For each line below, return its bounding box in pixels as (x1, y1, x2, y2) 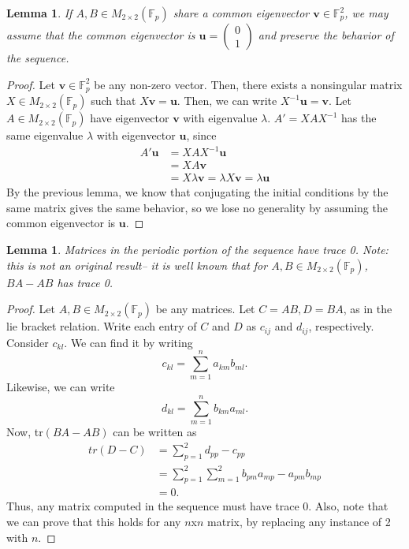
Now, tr (6, 424, 43, 440)
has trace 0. (57, 274, 113, 290)
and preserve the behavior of (258, 27, 394, 43)
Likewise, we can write (6, 379, 115, 395)
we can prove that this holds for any (6, 513, 181, 529)
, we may (344, 5, 389, 21)
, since (186, 127, 217, 144)
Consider (6, 334, 49, 350)
